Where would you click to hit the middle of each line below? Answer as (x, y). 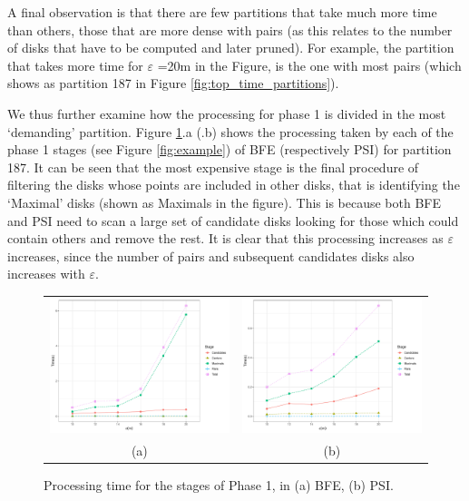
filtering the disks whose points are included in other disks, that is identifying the (234, 185)
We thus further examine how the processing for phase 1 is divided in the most (227, 113)
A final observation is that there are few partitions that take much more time (222, 12)
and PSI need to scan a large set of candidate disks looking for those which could (233, 220)
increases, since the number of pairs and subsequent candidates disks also (211, 255)
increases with (46, 274)
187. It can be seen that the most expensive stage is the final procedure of (213, 167)
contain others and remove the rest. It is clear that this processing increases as (225, 238)
